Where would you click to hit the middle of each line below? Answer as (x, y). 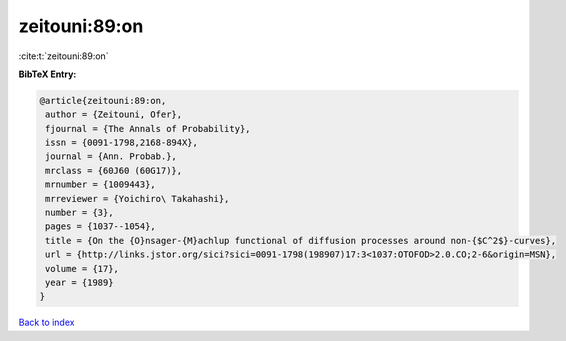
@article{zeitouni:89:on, (103, 100)
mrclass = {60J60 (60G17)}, (114, 170)
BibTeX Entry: (47, 74)
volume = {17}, (82, 268)
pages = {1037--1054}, (101, 226)
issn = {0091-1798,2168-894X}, (122, 143)
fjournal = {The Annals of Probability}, (148, 128)
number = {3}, (79, 213)
